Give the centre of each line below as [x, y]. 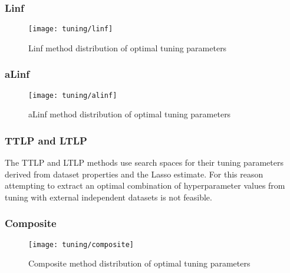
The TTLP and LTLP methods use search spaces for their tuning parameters [144, 162]
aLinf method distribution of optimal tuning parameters [130, 114]
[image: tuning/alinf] [73, 95]
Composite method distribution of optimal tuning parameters [139, 263]
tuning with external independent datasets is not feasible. [108, 197]
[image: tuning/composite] [81, 244]
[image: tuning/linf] [71, 29]
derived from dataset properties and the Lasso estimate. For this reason [134, 174]
